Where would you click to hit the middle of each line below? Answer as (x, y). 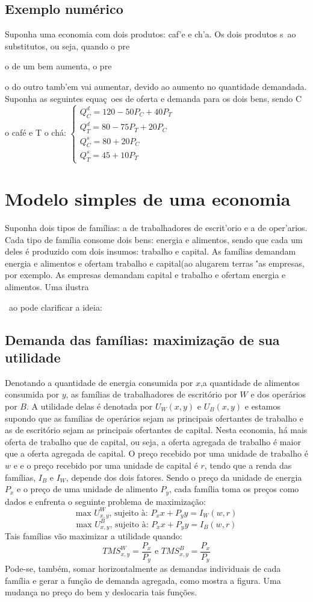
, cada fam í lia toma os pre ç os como (234, 489)
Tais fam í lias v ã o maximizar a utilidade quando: (94, 536)
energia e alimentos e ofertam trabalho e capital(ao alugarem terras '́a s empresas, (155, 263)
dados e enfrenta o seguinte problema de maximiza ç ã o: (105, 501)
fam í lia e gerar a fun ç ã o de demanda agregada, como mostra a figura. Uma (143, 580)
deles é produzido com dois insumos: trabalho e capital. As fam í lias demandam (150, 251)
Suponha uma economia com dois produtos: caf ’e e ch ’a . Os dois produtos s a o (150, 34)
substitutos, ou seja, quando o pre (67, 46)
